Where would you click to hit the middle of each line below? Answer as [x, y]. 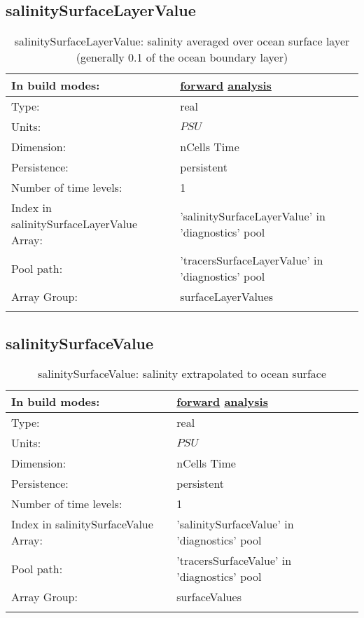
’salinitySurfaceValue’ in [235, 524]
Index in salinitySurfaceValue [82, 524]
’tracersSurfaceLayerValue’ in [252, 260]
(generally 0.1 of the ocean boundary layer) [182, 57]
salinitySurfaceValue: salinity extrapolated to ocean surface [182, 374]
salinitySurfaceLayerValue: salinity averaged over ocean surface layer [182, 41]
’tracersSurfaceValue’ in [234, 561]
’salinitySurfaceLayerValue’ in [253, 216]
